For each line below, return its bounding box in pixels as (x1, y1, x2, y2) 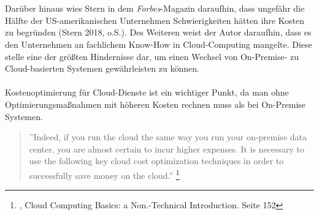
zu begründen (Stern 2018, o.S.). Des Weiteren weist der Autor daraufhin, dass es (5, 26, 312, 39)
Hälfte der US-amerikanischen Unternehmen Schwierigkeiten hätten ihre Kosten (5, 13, 305, 26)
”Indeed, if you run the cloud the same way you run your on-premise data (29, 130, 307, 143)
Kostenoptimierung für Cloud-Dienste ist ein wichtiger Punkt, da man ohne (5, 86, 289, 99)
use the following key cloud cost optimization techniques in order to (29, 154, 284, 167)
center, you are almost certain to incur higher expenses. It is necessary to (29, 142, 305, 155)
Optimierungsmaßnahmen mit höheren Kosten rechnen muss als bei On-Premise (5, 97, 306, 110)
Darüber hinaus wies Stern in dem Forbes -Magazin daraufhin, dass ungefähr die (5, 2, 305, 15)
